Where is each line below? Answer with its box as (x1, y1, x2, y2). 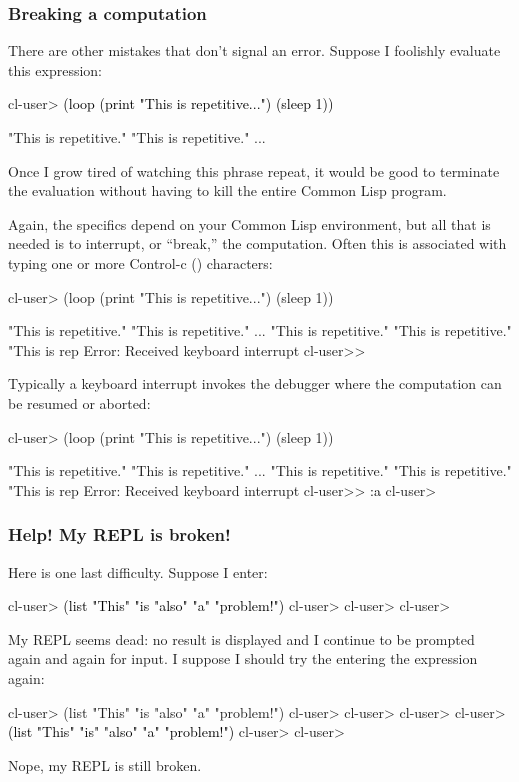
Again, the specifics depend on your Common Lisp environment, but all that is (8, 213, 491, 234)
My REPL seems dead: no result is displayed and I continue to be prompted (8, 628, 475, 649)
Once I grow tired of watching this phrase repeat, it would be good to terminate (8, 160, 500, 181)
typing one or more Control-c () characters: (8, 252, 273, 273)
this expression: (8, 59, 102, 80)
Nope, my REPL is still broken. (8, 754, 202, 775)
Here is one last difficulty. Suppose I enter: (8, 561, 268, 582)
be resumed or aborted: (8, 392, 151, 413)
